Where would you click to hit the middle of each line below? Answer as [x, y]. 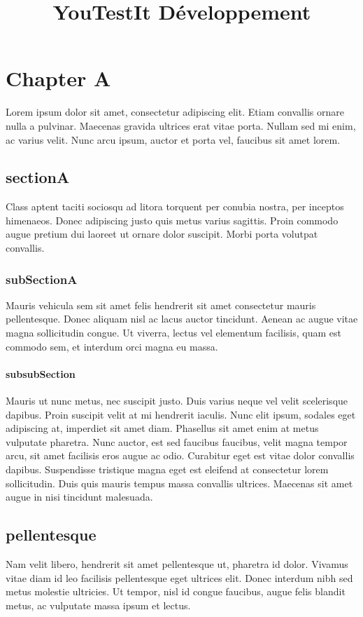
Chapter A [58, 78]
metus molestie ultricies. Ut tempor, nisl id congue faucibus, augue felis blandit [176, 591]
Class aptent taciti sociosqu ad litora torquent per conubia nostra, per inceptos [175, 206]
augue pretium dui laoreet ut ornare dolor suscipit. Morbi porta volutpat [162, 234]
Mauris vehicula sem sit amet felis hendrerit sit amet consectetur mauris [161, 305]
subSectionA [42, 279]
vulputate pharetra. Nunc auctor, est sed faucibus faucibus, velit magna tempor [177, 441]
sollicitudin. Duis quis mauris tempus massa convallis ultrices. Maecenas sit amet [179, 483]
